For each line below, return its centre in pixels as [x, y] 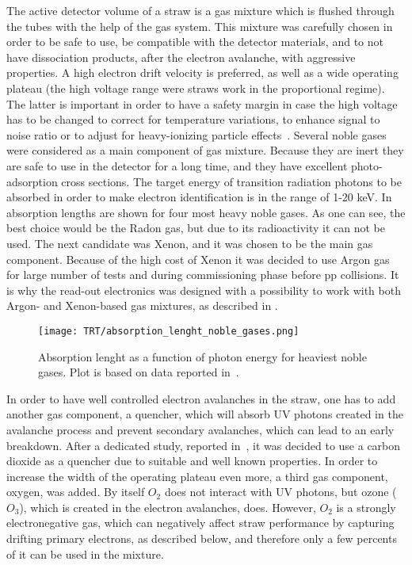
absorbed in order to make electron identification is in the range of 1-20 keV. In [199, 197]
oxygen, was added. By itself [76, 492]
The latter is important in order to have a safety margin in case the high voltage [202, 103]
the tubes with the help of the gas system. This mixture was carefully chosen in [200, 26]
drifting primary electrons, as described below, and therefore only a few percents [202, 538]
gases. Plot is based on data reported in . [139, 372]
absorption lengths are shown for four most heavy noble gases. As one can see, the [206, 212]
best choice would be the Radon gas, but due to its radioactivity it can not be [196, 228]
